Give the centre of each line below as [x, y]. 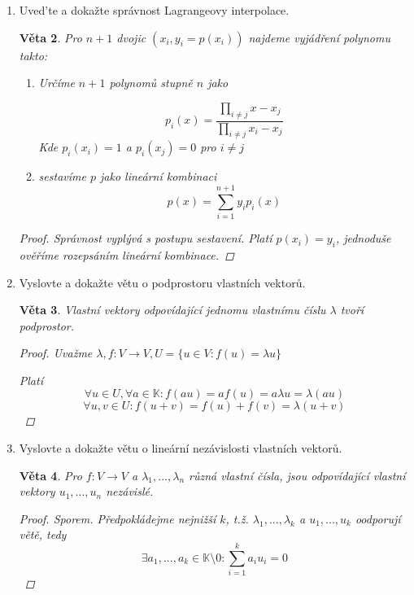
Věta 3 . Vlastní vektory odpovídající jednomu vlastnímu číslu [172, 310]
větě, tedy [43, 534]
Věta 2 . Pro [50, 37]
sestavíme [62, 176]
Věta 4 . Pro [50, 475]
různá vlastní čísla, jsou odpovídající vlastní [297, 475]
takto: [33, 55]
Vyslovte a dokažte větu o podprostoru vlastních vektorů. [162, 282]
